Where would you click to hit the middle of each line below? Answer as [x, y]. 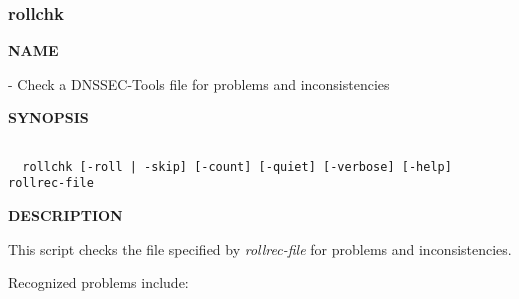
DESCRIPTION [65, 214]
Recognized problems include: [98, 282]
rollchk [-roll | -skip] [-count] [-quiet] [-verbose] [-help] [237, 166]
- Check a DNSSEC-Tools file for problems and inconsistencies [199, 83]
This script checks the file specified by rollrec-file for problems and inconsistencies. [260, 248]
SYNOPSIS [48, 117]
